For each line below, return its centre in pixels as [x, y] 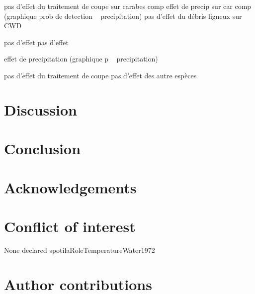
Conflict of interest [70, 226]
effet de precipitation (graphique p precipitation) [81, 59]
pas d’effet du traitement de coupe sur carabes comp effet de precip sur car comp [128, 6]
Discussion [41, 109]
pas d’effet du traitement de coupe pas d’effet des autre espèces [100, 75]
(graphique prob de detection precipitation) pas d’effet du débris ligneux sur [123, 16]
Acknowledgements [70, 187]
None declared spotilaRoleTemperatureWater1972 [80, 250]
